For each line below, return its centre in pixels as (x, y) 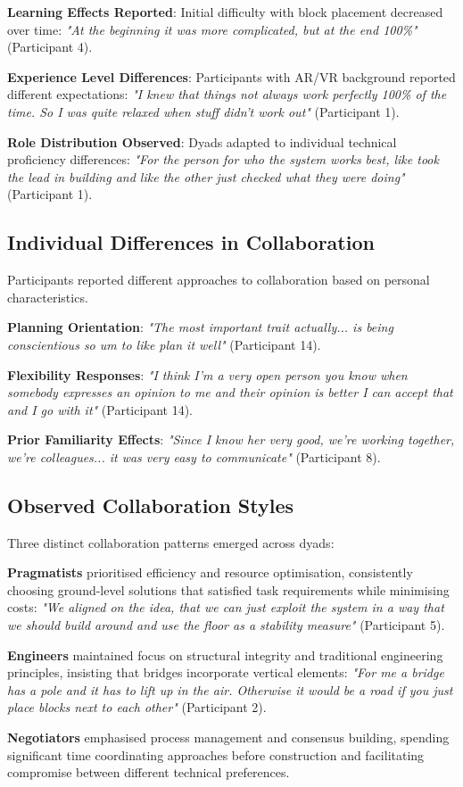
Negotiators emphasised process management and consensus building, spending (228, 737)
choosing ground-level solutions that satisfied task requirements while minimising (228, 589)
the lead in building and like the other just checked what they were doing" (206, 176)
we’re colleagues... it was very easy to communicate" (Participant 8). (194, 456)
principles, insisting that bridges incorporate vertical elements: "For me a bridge (226, 672)
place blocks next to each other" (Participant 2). (137, 707)
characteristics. (48, 297)
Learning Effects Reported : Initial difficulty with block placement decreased (225, 12)
